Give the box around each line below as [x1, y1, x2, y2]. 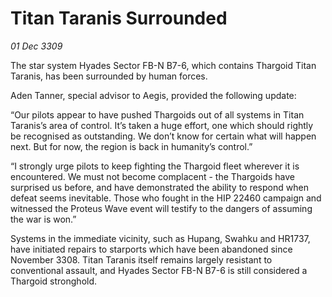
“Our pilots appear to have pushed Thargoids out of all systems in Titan [10, 108, 305, 121]
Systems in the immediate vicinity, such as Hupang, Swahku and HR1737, [10, 232, 311, 244]
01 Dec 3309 [10, 40, 63, 52]
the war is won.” [10, 213, 77, 225]
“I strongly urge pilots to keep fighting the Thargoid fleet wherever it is [10, 160, 300, 172]
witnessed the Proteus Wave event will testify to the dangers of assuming [10, 202, 313, 214]
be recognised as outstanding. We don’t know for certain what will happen [10, 130, 317, 142]
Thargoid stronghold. [10, 275, 98, 287]
